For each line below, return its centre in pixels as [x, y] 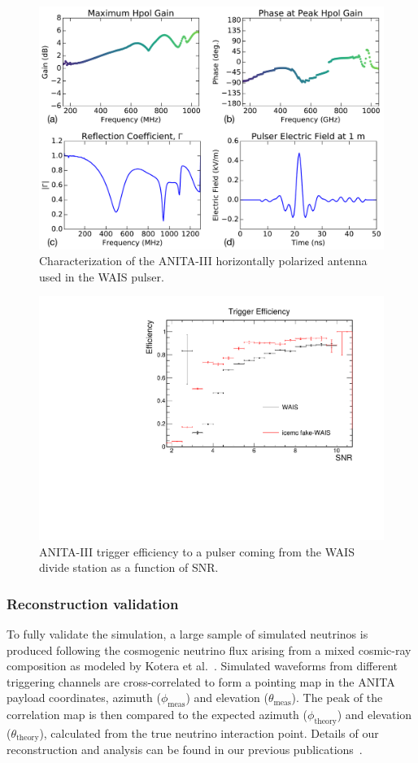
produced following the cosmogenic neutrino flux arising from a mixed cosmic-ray [209, 650]
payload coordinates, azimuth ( [84, 698]
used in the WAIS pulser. [102, 276]
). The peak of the [337, 698]
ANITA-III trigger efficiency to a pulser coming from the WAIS [197, 551]
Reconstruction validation [93, 603]
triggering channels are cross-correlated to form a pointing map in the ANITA [201, 681]
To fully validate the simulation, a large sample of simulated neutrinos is [187, 633]
